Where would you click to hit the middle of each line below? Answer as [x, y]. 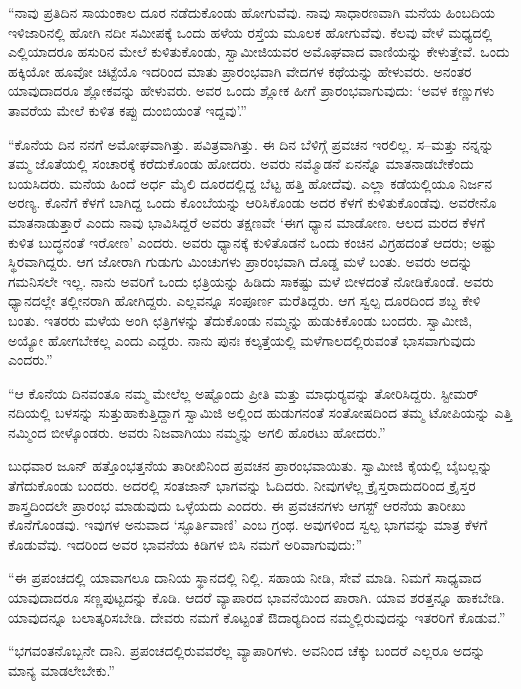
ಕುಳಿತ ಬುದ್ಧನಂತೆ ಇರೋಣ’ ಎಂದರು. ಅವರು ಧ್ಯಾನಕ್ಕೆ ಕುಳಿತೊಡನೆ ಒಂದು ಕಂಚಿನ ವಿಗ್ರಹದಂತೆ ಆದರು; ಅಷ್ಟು [252, 241]
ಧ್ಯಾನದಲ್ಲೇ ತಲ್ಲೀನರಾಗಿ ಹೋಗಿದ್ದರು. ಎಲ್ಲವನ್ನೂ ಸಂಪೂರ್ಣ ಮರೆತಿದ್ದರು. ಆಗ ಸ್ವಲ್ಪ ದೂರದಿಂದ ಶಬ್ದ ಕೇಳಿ [244, 300]
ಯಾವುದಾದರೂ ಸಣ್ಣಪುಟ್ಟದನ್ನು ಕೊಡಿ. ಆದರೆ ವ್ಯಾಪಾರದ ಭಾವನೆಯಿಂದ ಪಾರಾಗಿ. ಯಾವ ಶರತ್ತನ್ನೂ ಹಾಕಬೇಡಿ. [256, 597]
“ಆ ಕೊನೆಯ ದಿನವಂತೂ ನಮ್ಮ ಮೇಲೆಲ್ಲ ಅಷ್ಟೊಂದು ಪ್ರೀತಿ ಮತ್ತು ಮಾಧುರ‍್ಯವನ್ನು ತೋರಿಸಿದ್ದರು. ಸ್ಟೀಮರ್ [243, 392]
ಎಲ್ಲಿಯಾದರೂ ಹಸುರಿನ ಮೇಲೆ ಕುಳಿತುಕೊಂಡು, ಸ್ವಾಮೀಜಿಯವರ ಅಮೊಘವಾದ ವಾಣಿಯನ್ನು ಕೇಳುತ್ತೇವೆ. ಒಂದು [259, 51]
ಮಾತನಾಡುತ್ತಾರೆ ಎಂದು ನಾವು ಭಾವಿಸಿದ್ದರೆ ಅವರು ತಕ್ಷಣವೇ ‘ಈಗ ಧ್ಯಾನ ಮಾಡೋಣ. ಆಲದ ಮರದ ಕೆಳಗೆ [246, 221]
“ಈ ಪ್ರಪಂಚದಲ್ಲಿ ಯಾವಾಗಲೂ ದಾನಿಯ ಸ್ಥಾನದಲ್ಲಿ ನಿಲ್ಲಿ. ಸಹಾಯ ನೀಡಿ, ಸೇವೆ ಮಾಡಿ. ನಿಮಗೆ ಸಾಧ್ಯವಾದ [245, 577]
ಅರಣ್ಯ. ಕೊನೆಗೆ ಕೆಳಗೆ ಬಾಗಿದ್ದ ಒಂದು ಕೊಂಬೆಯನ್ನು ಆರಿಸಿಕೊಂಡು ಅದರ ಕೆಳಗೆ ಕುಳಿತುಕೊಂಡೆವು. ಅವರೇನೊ [252, 202]
